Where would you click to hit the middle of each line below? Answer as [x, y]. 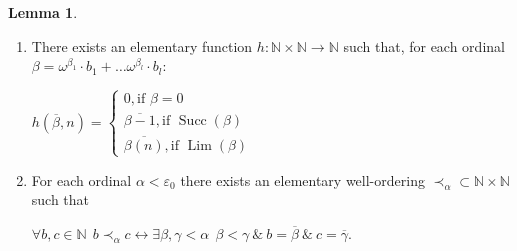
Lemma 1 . [43, 12]
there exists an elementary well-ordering [302, 179]
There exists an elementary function [142, 45]
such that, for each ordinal [424, 45]
